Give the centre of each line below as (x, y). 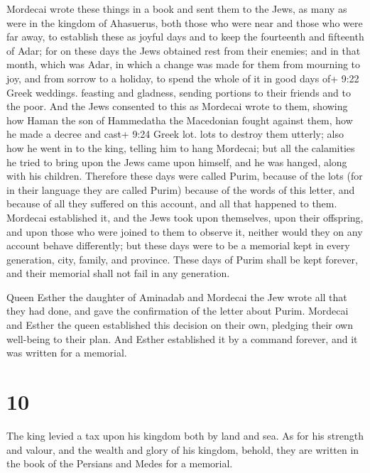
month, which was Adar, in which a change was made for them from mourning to (184, 64)
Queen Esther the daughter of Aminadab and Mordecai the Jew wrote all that (177, 297)
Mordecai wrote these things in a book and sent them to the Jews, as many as (177, 9)
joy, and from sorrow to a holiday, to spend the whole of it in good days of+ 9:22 (183, 78)
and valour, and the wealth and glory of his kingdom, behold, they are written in (183, 449)
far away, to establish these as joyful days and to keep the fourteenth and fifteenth (185, 37)
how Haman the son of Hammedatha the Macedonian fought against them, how (180, 120)
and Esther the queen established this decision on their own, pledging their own (180, 325)
